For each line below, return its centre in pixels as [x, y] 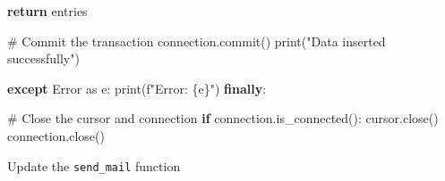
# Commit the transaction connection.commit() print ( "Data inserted [197, 41]
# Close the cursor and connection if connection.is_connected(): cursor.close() [223, 118]
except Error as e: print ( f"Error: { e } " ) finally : [137, 88]
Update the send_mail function [94, 165]
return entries [47, 11]
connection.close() [56, 135]
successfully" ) [43, 58]
